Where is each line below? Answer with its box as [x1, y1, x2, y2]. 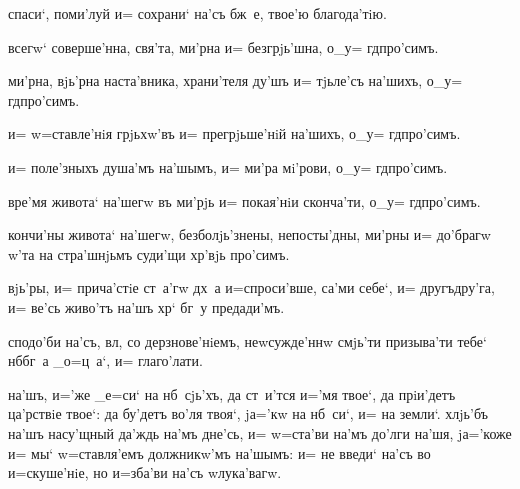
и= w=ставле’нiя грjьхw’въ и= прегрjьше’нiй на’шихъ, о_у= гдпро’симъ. [8, 123, 461, 144]
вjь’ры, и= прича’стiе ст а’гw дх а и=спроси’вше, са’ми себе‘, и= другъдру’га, [8, 277, 495, 298]
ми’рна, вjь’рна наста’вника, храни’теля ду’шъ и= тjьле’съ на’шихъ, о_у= [8, 70, 463, 91]
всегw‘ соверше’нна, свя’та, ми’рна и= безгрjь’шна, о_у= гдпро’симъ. [8, 36, 439, 57]
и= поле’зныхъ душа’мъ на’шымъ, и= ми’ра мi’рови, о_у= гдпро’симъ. [8, 156, 448, 177]
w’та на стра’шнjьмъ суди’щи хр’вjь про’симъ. [8, 243, 290, 264]
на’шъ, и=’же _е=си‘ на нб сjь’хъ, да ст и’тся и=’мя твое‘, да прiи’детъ [8, 383, 456, 404]
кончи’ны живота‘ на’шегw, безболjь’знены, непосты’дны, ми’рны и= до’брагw [8, 224, 491, 245]
